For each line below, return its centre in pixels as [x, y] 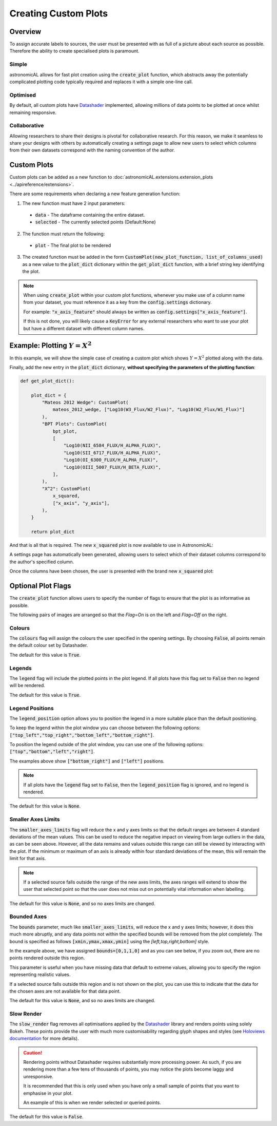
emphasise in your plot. [48, 1093]
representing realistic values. [40, 975]
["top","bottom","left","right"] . [52, 752]
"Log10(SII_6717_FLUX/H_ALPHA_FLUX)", [112, 453]
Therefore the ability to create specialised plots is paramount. [74, 51]
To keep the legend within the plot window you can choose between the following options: [105, 728]
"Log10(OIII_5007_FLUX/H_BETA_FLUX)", [112, 467]
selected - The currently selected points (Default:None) [95, 222]
